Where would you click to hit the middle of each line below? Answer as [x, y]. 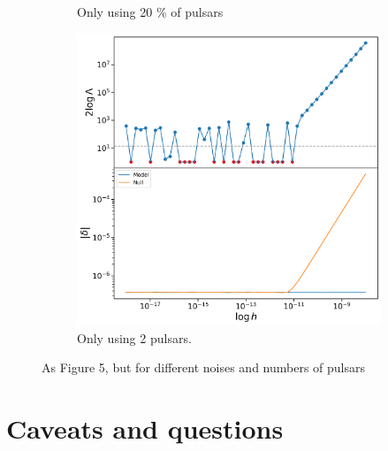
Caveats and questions [145, 428]
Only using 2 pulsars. [134, 337]
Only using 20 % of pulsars [150, 11]
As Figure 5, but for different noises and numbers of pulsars [204, 367]
